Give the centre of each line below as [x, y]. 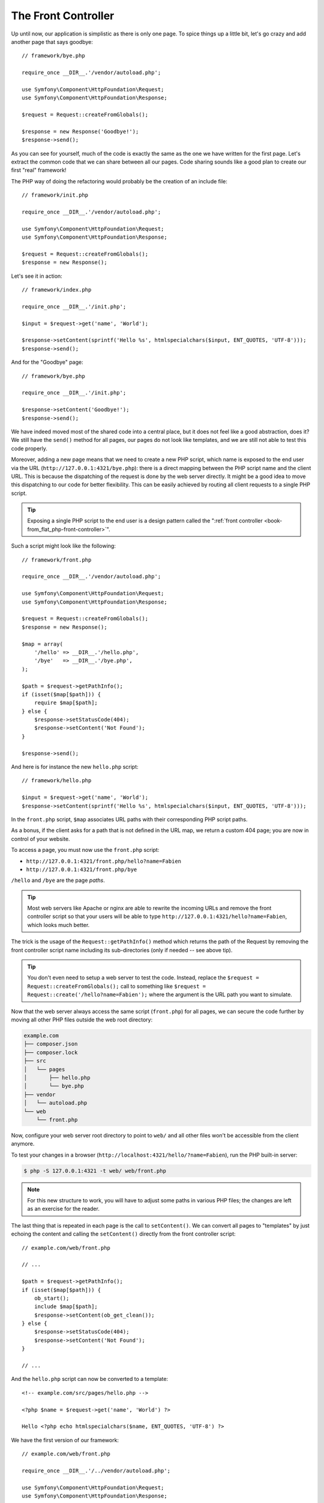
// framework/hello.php [57, 781]
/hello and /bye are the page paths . [58, 880]
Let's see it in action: [37, 276]
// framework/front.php [57, 560]
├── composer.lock [51, 1052]
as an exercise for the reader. [64, 1209]
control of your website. [40, 839]
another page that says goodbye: [52, 41]
